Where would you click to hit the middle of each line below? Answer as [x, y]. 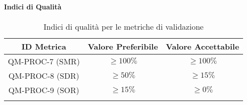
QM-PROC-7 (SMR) [44, 61]
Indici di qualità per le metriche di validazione [123, 26]
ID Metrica [44, 46]
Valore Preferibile [123, 46]
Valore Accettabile [203, 46]
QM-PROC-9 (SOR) [44, 90]
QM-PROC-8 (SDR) [44, 75]
